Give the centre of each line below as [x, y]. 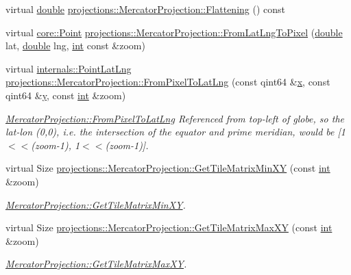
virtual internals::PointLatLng [69, 68]
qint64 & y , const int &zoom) [66, 95]
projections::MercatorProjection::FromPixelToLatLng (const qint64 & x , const [168, 82]
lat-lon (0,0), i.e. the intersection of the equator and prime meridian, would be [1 [175, 132]
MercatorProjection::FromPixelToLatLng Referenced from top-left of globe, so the [175, 118]
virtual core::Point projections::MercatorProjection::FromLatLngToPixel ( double [174, 32]
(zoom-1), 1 [56, 145]
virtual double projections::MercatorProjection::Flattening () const [146, 9]
